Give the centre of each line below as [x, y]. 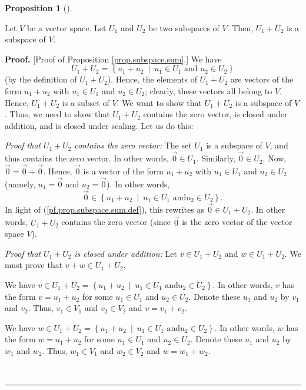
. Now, [275, 158]
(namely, [20, 184]
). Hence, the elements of [152, 79]
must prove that [34, 265]
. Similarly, [216, 158]
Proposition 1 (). [39, 8]
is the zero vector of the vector [237, 222]
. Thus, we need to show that [57, 114]
